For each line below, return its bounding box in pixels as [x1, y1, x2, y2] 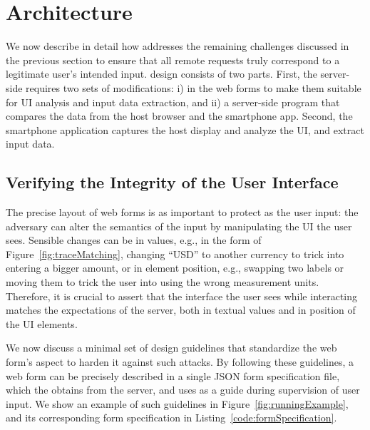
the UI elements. [6, 316, 78, 331]
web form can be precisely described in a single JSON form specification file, [6, 368, 340, 383]
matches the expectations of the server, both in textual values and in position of [6, 302, 356, 317]
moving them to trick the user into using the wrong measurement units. [6, 275, 319, 290]
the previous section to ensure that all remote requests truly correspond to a [6, 52, 340, 67]
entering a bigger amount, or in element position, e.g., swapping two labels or [6, 260, 344, 275]
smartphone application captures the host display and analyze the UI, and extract [6, 122, 364, 137]
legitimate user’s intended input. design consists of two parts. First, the [6, 66, 317, 81]
